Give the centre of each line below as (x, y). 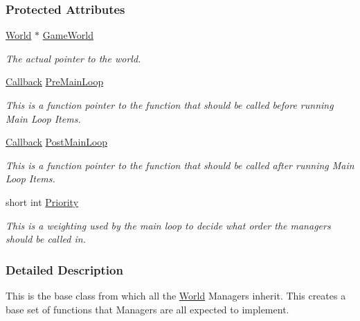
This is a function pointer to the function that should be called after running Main (180, 165)
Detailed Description (64, 269)
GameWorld (68, 35)
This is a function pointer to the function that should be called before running (170, 105)
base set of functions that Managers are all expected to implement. (147, 309)
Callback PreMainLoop (55, 81)
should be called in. (46, 239)
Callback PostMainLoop (57, 142)
